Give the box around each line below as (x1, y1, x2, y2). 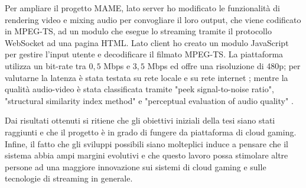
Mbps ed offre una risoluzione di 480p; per (147, 59, 301, 72)
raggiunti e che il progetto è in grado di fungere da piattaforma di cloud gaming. (5, 125, 297, 138)
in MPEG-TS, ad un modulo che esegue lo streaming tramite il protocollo (5, 25, 272, 37)
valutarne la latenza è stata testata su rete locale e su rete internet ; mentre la (5, 71, 288, 83)
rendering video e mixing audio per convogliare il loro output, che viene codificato (5, 13, 301, 25)
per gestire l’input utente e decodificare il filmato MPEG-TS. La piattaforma (5, 48, 284, 60)
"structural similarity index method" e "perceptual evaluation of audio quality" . (5, 94, 294, 106)
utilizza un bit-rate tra (5, 59, 86, 72)
